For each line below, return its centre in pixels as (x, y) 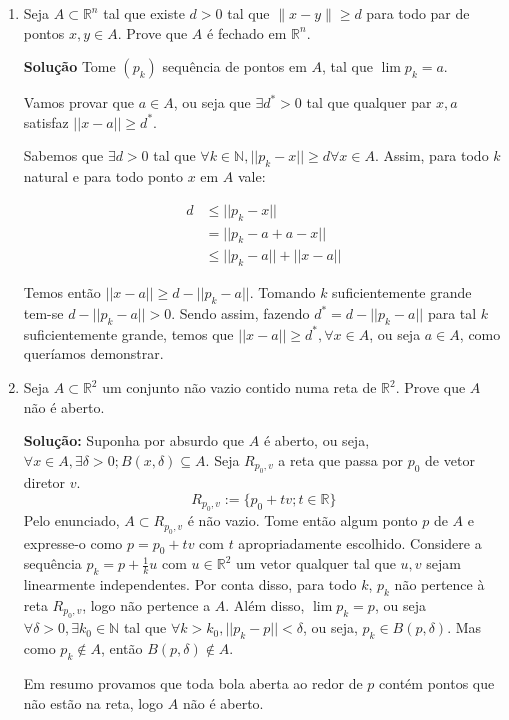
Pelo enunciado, (71, 520)
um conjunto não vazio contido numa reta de (239, 387)
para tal (452, 313)
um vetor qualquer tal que (315, 563)
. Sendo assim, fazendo (240, 313)
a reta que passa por (341, 459)
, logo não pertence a (146, 605)
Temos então (62, 292)
